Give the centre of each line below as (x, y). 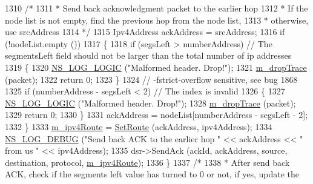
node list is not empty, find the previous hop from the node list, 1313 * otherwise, (157, 20)
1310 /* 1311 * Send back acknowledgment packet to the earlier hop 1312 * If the (156, 8)
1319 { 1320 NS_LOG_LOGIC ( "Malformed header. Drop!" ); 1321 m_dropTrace (156, 67)
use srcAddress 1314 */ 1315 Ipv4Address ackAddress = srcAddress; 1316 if (145, 32)
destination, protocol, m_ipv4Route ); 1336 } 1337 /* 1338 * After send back (147, 162)
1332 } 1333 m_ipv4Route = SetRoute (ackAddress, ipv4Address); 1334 (139, 126)
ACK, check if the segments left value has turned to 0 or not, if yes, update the (152, 174)
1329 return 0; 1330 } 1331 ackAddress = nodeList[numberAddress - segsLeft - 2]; (156, 115)
